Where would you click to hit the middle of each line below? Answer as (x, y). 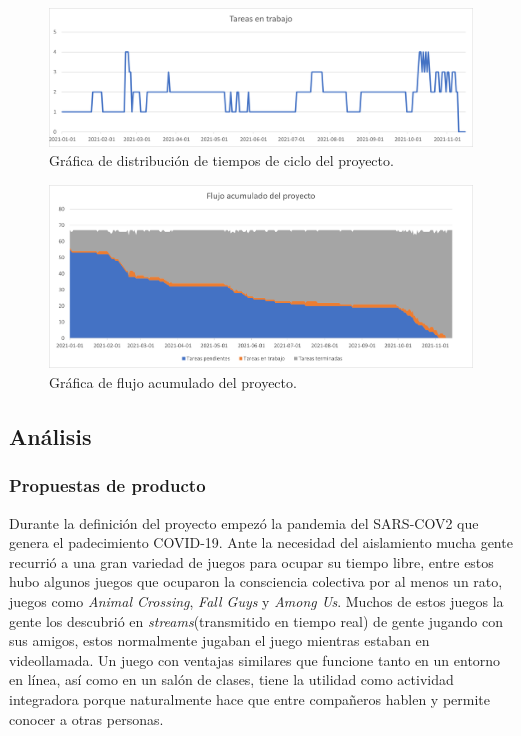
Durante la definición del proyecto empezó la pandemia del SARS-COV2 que (244, 522)
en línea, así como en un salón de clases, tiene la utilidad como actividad (231, 679)
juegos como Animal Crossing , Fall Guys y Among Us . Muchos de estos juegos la (256, 601)
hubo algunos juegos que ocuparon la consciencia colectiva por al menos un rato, (256, 581)
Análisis (50, 436)
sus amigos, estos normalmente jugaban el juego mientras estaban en (219, 640)
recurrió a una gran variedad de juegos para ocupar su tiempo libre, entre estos (251, 561)
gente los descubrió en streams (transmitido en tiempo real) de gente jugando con (256, 620)
